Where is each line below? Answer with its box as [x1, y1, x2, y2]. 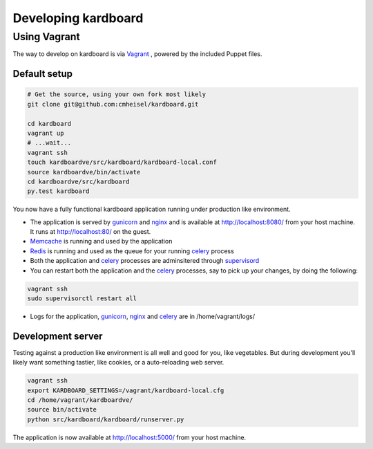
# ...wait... [27, 139, 72, 147]
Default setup [12, 68, 73, 80]
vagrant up [27, 129, 64, 137]
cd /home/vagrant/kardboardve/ [27, 396, 134, 404]
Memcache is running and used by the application [30, 237, 173, 246]
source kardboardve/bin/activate [27, 168, 141, 176]
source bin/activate [27, 405, 97, 414]
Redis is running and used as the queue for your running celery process [30, 246, 234, 255]
